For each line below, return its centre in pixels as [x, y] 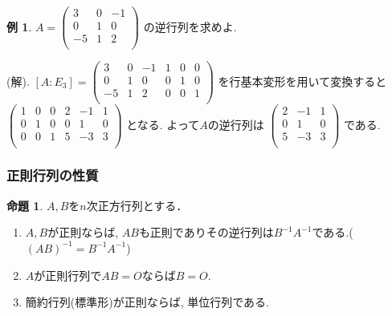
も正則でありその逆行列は [206, 232]
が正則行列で [68, 275]
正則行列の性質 [53, 175]
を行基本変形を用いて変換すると [302, 81]
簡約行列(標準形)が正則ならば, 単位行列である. [147, 302]
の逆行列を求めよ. [190, 26]
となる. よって [163, 124]
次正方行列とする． [137, 205]
